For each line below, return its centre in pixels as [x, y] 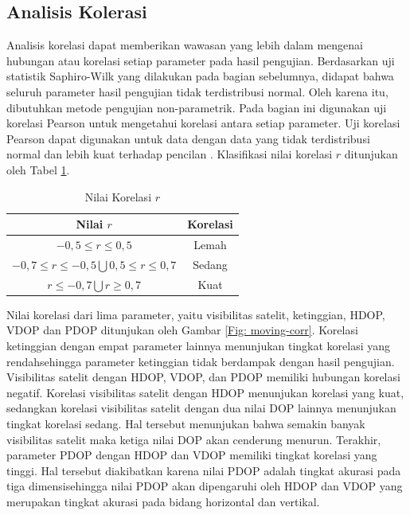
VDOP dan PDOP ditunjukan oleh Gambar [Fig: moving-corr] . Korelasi [182, 330]
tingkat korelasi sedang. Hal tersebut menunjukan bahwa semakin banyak [186, 423]
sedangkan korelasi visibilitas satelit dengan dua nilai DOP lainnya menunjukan [201, 408]
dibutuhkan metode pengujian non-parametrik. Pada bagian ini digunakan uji [197, 107]
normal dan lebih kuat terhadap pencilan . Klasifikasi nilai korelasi [170, 154]
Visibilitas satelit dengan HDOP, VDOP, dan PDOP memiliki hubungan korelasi [203, 377]
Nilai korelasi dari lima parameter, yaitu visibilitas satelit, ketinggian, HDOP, [196, 314]
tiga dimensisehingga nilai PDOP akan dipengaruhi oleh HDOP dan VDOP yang [205, 486]
